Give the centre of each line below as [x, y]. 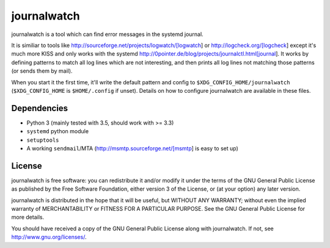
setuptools [43, 140]
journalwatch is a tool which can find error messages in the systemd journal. [108, 34]
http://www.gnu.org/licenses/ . [49, 237]
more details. [28, 217]
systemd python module [57, 131]
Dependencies [40, 108]
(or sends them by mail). [42, 71]
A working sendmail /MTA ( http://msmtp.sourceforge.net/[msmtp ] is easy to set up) [132, 148]
